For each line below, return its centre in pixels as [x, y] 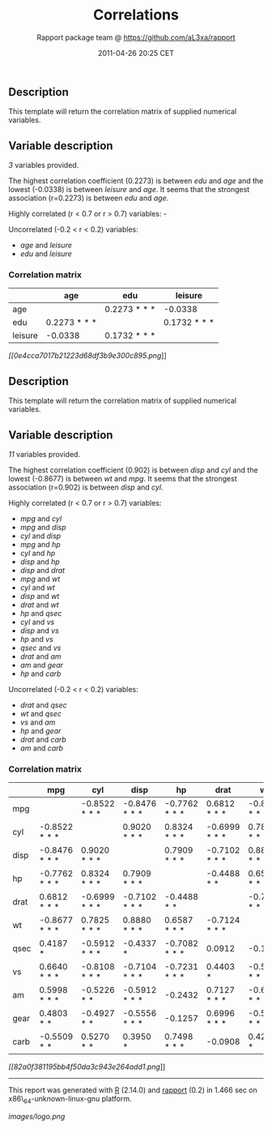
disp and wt [40, 597]
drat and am [41, 656]
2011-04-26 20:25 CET [136, 53]
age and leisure [46, 246]
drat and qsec [43, 705]
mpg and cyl [41, 519]
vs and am [38, 722]
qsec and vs [40, 648]
